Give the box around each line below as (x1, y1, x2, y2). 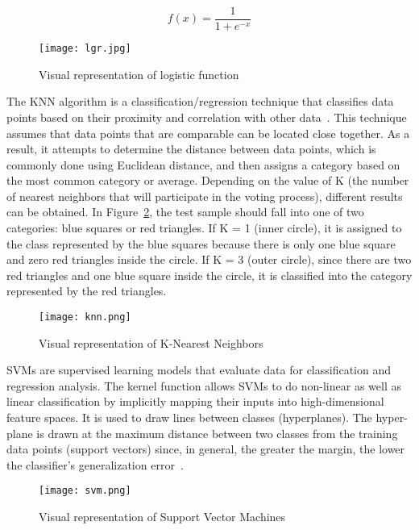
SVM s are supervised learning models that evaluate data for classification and (6, 361, 392, 378)
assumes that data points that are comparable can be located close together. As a (6, 124, 410, 141)
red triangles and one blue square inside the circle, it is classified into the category (6, 266, 413, 283)
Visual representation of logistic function (39, 65, 239, 82)
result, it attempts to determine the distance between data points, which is (6, 140, 376, 157)
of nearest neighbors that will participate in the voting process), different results (6, 187, 403, 204)
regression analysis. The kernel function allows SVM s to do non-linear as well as (6, 377, 401, 394)
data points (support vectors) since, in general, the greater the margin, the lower (6, 440, 405, 457)
